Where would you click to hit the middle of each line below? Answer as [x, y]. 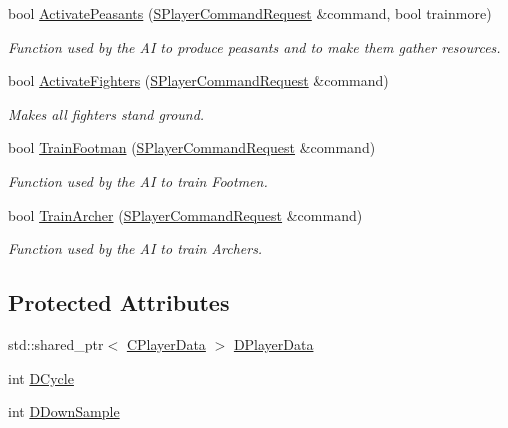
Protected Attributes [119, 302]
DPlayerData [273, 343]
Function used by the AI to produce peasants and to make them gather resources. [254, 46]
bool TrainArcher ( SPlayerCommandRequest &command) [185, 214]
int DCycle [41, 377]
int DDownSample [64, 411]
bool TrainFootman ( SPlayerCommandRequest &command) [192, 147]
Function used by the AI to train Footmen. [138, 180]
